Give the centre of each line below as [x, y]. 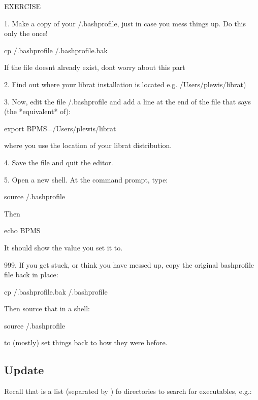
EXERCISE [22, 6]
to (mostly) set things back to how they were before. [86, 342]
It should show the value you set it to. [63, 247]
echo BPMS [22, 230]
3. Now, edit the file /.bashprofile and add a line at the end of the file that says [127, 101]
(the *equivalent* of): [38, 111]
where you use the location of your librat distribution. [88, 145]
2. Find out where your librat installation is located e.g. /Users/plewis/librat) [125, 84]
